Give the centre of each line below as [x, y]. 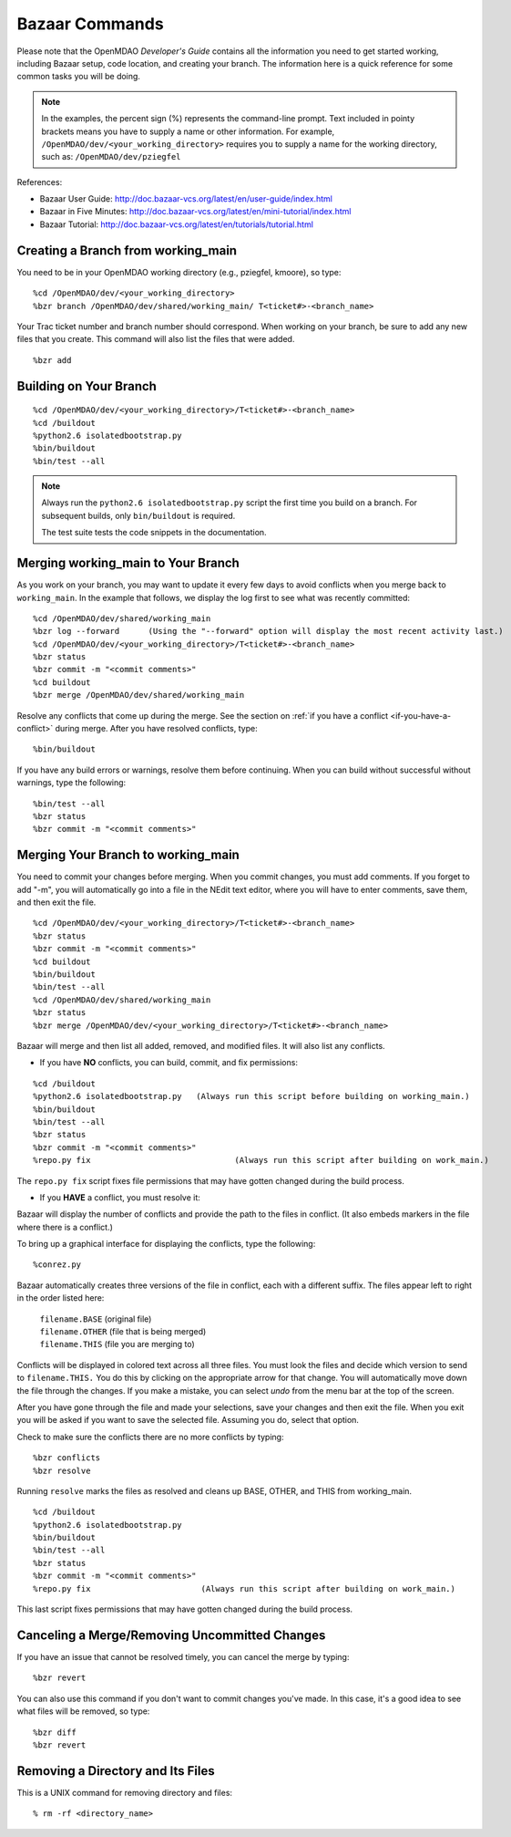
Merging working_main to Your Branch [128, 563]
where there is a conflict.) [65, 1227]
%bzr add [52, 360]
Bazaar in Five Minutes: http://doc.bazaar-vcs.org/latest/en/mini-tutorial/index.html [195, 212]
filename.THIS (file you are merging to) [117, 1344]
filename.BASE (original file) [96, 1319]
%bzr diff [55, 1732]
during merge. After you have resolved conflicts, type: [157, 729]
